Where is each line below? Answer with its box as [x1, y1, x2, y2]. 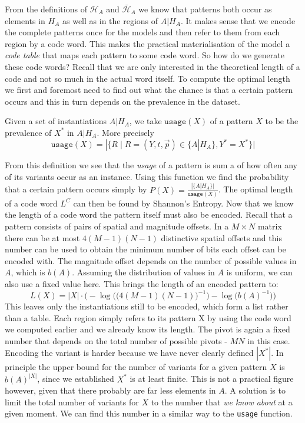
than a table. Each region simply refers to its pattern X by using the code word [5, 311, 291, 324]
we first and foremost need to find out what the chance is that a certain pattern [5, 84, 293, 96]
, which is [11, 266, 45, 278]
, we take [129, 115, 162, 127]
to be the [265, 115, 299, 127]
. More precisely [97, 126, 154, 138]
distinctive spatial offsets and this [161, 231, 282, 244]
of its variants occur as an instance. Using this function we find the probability [5, 170, 289, 182]
